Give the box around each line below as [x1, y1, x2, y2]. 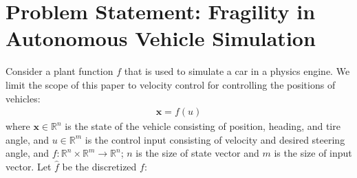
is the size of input [274, 146, 352, 160]
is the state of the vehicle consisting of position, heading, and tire [65, 119, 340, 133]
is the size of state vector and [136, 146, 259, 160]
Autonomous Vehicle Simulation [6, 24, 316, 52]
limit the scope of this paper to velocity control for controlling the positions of [6, 77, 336, 91]
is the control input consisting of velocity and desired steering [85, 132, 345, 146]
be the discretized [62, 159, 137, 173]
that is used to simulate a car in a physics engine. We [124, 64, 350, 78]
